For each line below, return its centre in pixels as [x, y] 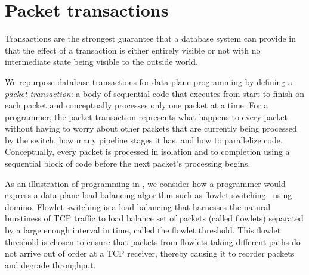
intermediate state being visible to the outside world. [101, 62]
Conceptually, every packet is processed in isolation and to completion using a [147, 151]
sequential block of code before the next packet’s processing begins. [128, 163]
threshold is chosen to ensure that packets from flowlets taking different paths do [153, 241]
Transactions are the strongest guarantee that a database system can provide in [150, 38]
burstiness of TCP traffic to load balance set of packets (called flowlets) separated [154, 218]
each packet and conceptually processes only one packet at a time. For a [137, 105]
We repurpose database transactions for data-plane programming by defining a [149, 81]
